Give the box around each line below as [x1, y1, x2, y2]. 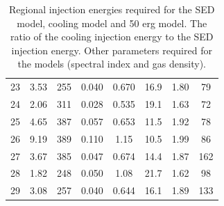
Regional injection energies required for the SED [9, 2, 215, 16]
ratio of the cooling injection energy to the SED [10, 29, 214, 44]
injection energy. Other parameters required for [11, 42, 212, 57]
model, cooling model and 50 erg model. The [17, 15, 207, 30]
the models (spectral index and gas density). [17, 56, 206, 71]
